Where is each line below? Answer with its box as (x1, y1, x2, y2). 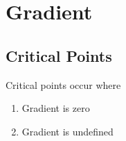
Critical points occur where (6, 77, 121, 92)
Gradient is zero (21, 101, 90, 115)
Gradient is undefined (21, 124, 114, 138)
